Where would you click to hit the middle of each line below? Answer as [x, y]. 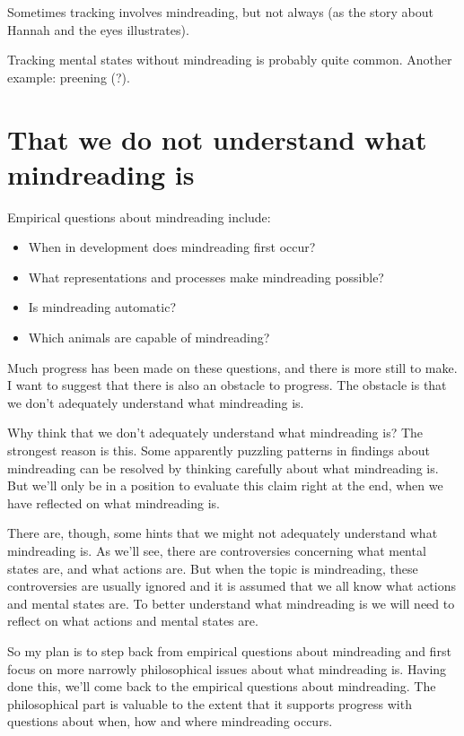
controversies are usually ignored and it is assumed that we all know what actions [232, 586]
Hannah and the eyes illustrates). [98, 29]
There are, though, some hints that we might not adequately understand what [223, 533]
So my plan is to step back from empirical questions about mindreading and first [229, 650]
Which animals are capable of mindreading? [149, 338]
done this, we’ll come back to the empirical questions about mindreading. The [222, 686]
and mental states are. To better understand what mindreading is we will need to [231, 603]
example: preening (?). [69, 77]
